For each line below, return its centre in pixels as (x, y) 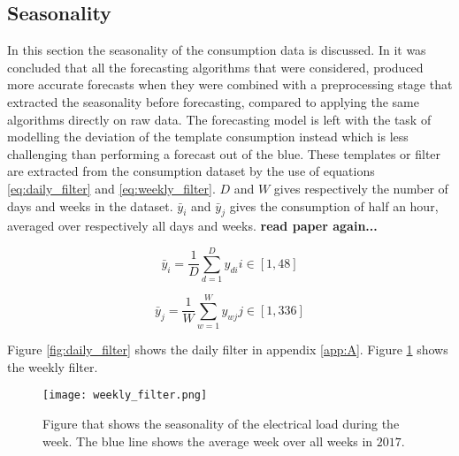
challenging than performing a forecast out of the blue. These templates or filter (224, 153)
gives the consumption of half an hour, (334, 205)
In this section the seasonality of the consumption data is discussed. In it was (217, 50)
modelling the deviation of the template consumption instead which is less (208, 137)
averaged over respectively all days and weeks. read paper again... (192, 226)
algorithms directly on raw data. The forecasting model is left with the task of (219, 119)
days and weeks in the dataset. (90, 205)
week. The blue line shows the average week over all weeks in (208, 441)
